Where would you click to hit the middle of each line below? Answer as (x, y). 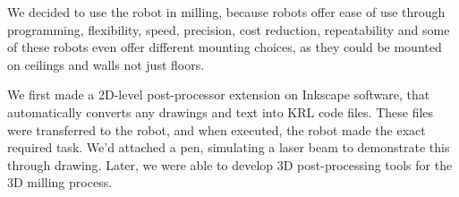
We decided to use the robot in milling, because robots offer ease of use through (226, 12)
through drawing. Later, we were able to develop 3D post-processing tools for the (230, 164)
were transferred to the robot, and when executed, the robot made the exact (217, 129)
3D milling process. (60, 182)
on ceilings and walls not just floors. (106, 64)
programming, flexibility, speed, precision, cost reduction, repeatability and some (229, 29)
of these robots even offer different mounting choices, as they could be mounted (225, 47)
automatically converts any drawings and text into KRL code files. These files (221, 111)
